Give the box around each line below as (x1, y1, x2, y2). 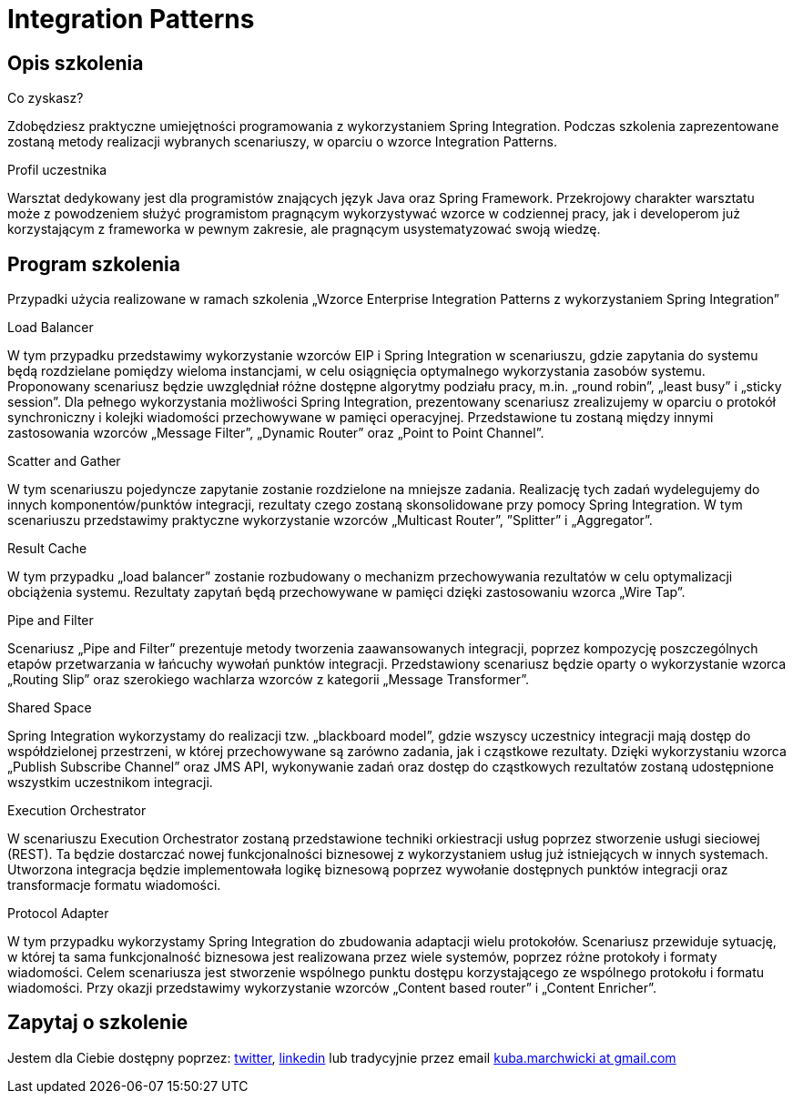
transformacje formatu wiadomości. (7, 877, 221, 894)
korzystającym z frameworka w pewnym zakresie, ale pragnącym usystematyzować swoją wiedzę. (7, 221, 601, 237)
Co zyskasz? (7, 90, 84, 106)
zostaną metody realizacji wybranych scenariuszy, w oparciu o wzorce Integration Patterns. (7, 134, 557, 150)
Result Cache (7, 540, 87, 557)
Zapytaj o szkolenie (7, 1011, 188, 1035)
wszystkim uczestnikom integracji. (7, 774, 213, 791)
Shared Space (7, 700, 92, 716)
